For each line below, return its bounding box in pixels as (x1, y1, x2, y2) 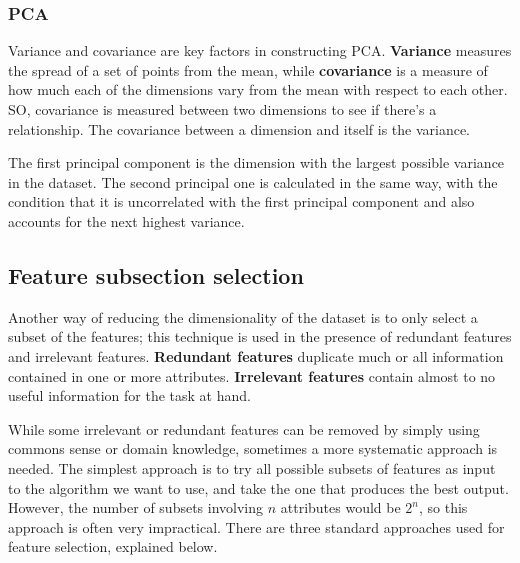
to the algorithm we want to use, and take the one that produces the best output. (8, 477, 509, 498)
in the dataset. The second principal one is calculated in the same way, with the (8, 171, 498, 192)
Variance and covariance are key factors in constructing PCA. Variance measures (8, 40, 512, 61)
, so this (419, 497, 468, 518)
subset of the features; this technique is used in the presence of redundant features (8, 326, 512, 347)
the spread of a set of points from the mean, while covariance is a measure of (8, 59, 488, 80)
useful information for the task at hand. (8, 385, 251, 406)
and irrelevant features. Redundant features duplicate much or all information (8, 345, 504, 366)
